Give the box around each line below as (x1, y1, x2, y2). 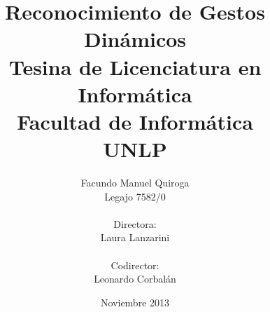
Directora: (113, 216, 157, 231)
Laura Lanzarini (100, 230, 170, 245)
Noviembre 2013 (100, 294, 170, 309)
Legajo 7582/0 (104, 189, 166, 203)
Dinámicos (83, 25, 187, 53)
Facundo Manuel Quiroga (80, 175, 190, 190)
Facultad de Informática (17, 107, 253, 135)
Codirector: (111, 257, 159, 272)
